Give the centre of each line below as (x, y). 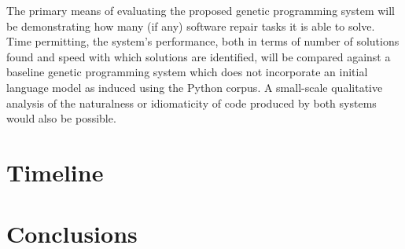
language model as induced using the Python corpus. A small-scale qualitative (195, 87)
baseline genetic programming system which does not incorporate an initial (187, 72)
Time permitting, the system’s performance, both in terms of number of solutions (203, 41)
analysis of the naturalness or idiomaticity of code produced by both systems (191, 103)
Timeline (55, 172)
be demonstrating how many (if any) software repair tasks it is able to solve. (191, 26)
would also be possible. (61, 118)
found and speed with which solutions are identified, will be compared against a (199, 56)
